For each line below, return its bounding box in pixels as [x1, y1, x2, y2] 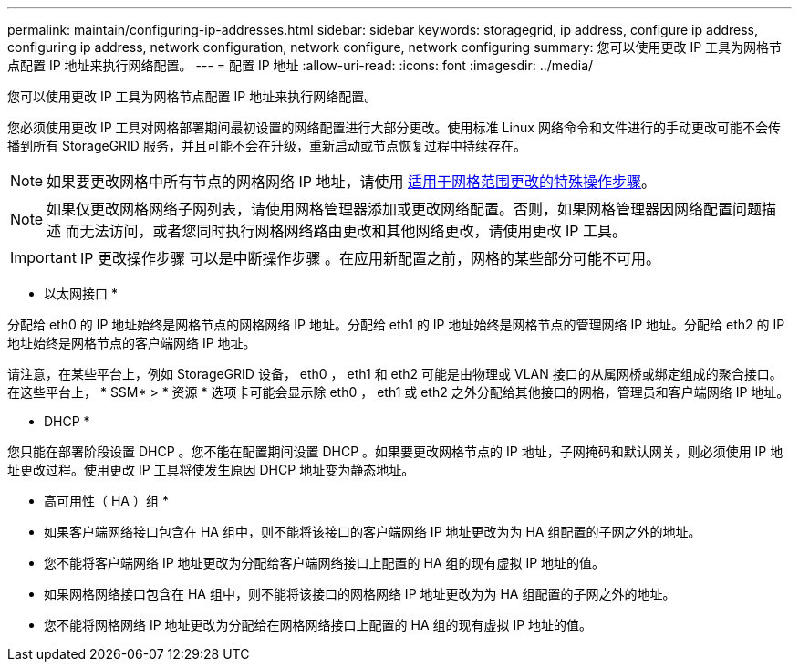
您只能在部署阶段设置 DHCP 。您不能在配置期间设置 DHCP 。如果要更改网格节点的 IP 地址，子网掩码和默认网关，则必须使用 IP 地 [7, 444, 783, 459]
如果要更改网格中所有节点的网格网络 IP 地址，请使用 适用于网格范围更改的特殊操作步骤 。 [47, 172, 657, 191]
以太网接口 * [44, 286, 118, 301]
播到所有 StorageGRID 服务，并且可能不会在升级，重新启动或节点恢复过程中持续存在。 [7, 138, 526, 153]
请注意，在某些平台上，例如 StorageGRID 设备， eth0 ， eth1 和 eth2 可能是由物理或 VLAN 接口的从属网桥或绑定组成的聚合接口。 [7, 366, 783, 382]
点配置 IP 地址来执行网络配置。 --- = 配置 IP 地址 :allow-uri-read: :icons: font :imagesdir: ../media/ [7, 57, 594, 73]
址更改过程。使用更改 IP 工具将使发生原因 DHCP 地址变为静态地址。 [7, 462, 415, 477]
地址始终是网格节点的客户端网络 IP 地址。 [7, 335, 256, 350]
